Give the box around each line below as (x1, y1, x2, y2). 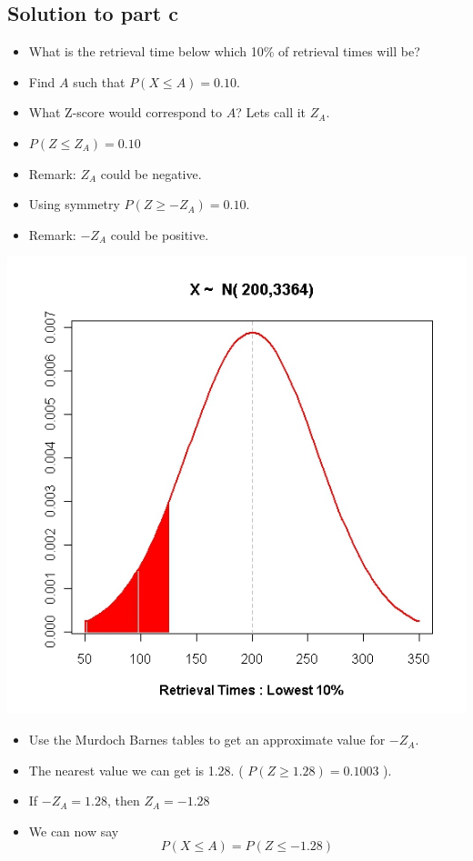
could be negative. (100, 164, 202, 183)
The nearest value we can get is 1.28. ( (28, 760, 244, 779)
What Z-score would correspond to (28, 103, 223, 122)
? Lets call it (236, 103, 307, 122)
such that (73, 72, 126, 91)
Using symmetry (28, 195, 120, 214)
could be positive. (110, 225, 209, 244)
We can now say (28, 821, 119, 840)
